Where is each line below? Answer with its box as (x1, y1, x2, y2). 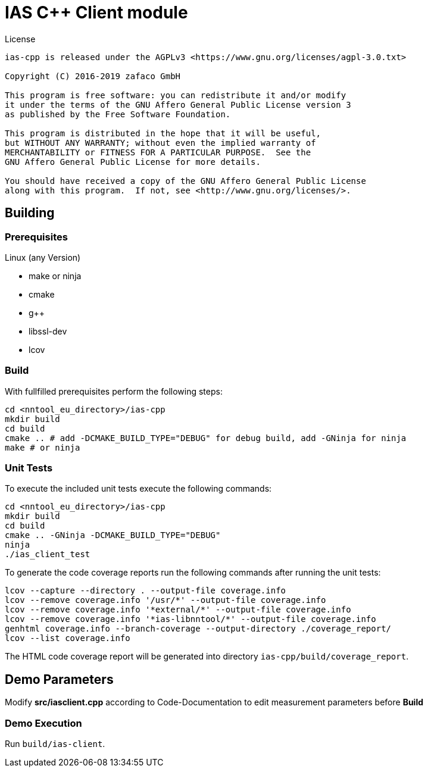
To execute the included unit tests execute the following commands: (5, 483, 272, 494)
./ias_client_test (5, 549, 90, 560)
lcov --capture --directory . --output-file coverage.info (5, 586, 286, 596)
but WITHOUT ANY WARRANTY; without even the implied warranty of (5, 137, 316, 148)
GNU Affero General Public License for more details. (5, 157, 261, 167)
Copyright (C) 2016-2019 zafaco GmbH (5, 71, 181, 81)
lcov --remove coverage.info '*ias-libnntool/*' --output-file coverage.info (5, 614, 376, 624)
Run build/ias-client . (5, 739, 105, 749)
